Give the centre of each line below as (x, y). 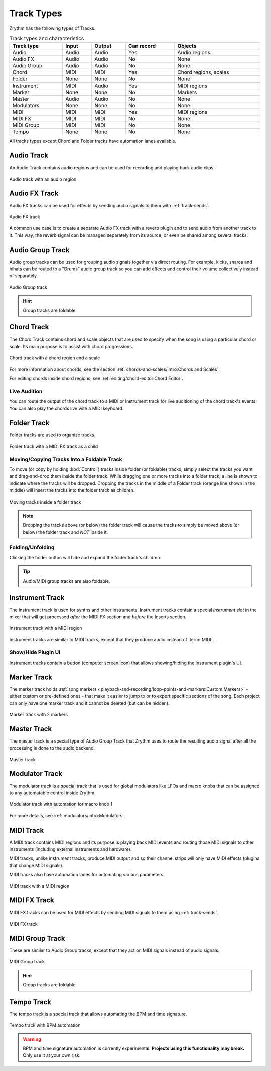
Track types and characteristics (47, 39)
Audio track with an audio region (43, 179)
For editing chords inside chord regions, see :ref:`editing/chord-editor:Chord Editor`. (96, 379)
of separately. (24, 276)
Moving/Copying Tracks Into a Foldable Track (66, 459)
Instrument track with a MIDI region (46, 628)
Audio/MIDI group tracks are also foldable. (66, 581)
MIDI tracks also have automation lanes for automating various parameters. (87, 875)
